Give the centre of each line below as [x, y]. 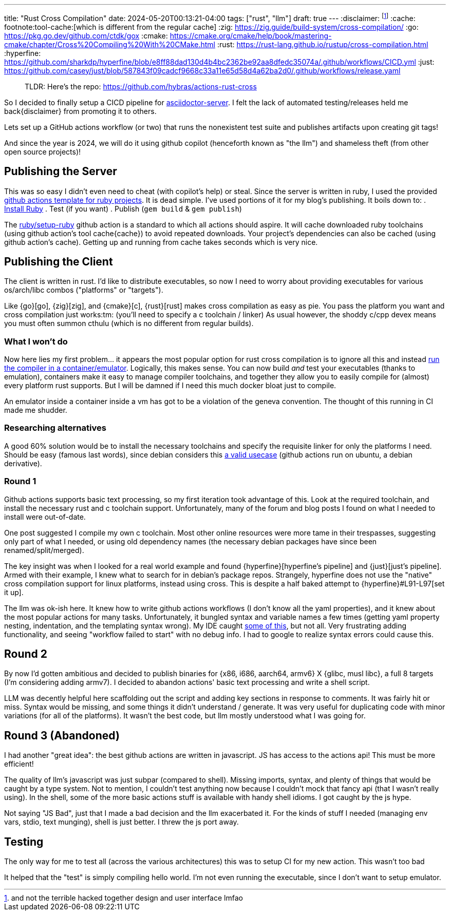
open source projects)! [43, 151]
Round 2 [26, 654]
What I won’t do [36, 341]
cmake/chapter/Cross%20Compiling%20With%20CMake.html [110, 44]
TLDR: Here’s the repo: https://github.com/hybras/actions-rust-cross [141, 86]
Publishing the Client [59, 261]
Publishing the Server [61, 171]
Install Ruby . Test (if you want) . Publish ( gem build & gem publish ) [123, 208]
